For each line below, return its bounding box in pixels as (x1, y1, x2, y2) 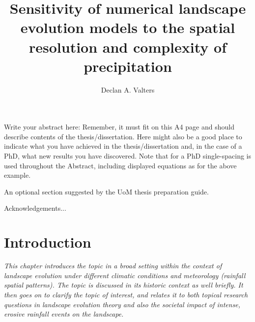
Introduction (4, 232, 91, 252)
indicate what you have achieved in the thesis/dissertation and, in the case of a (4, 141, 242, 151)
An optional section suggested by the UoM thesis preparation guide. (4, 186, 209, 196)
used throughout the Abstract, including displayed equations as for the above (4, 160, 237, 170)
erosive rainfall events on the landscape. (4, 309, 124, 319)
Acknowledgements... (4, 203, 66, 213)
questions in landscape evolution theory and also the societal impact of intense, (4, 299, 241, 309)
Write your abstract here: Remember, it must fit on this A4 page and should (4, 122, 234, 132)
